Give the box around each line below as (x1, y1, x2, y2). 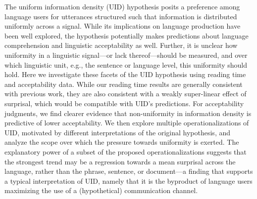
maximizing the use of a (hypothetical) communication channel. (4, 185, 198, 196)
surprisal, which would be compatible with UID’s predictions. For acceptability (4, 98, 244, 108)
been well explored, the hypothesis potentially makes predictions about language (4, 30, 249, 40)
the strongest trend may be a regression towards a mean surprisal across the (4, 156, 236, 166)
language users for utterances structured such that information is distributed (4, 11, 237, 21)
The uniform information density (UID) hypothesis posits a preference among (4, 1, 240, 11)
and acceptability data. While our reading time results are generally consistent (4, 79, 243, 89)
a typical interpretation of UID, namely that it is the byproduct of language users (4, 175, 253, 186)
